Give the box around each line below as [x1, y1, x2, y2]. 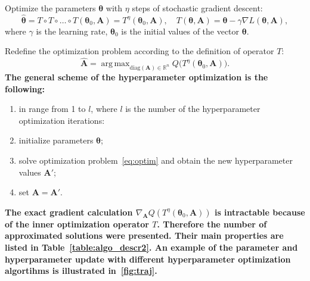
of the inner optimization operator [5, 217, 149, 230]
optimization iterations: [18, 114, 105, 126]
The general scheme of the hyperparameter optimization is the [5, 71, 268, 83]
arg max [101, 60, 130, 68]
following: [5, 82, 45, 95]
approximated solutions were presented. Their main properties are [5, 229, 284, 242]
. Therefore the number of [157, 217, 267, 230]
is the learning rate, [36, 24, 108, 37]
